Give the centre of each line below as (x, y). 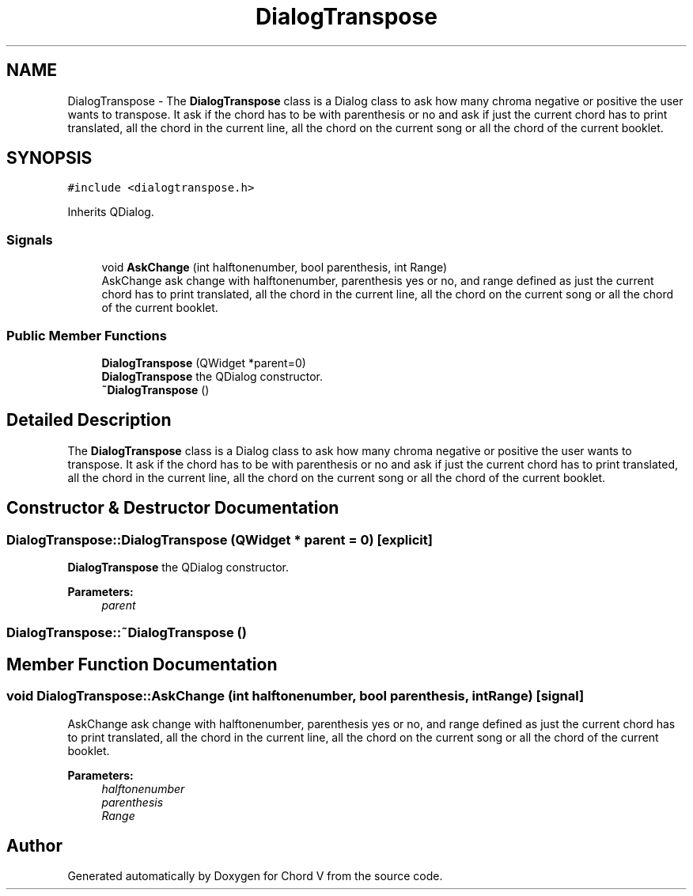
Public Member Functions (87, 335)
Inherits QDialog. (111, 212)
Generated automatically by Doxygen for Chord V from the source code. (255, 876)
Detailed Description (89, 420)
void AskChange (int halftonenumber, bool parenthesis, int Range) (275, 268)
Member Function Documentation (142, 664)
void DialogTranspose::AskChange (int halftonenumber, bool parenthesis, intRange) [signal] (295, 696)
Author (34, 846)
